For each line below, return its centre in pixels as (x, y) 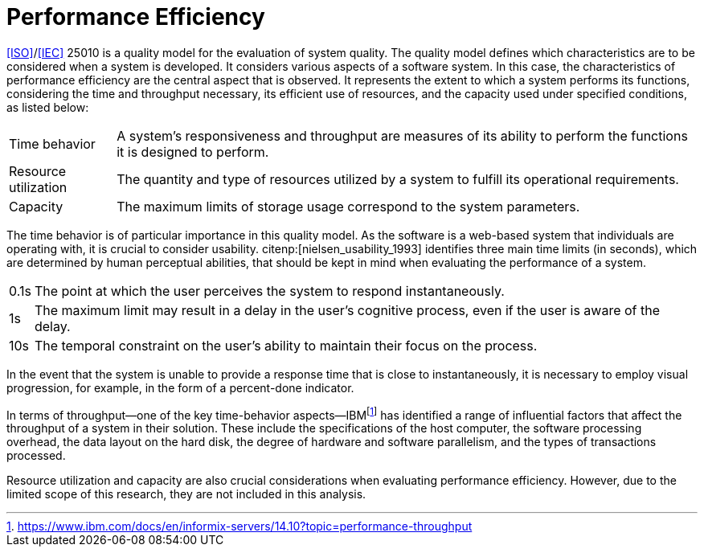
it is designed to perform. (193, 152)
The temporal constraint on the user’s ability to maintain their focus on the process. (286, 345)
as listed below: (48, 107)
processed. (36, 456)
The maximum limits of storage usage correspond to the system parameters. (348, 206)
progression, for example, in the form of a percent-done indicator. (180, 387)
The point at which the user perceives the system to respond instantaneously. (269, 291)
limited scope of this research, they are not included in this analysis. (186, 494)
